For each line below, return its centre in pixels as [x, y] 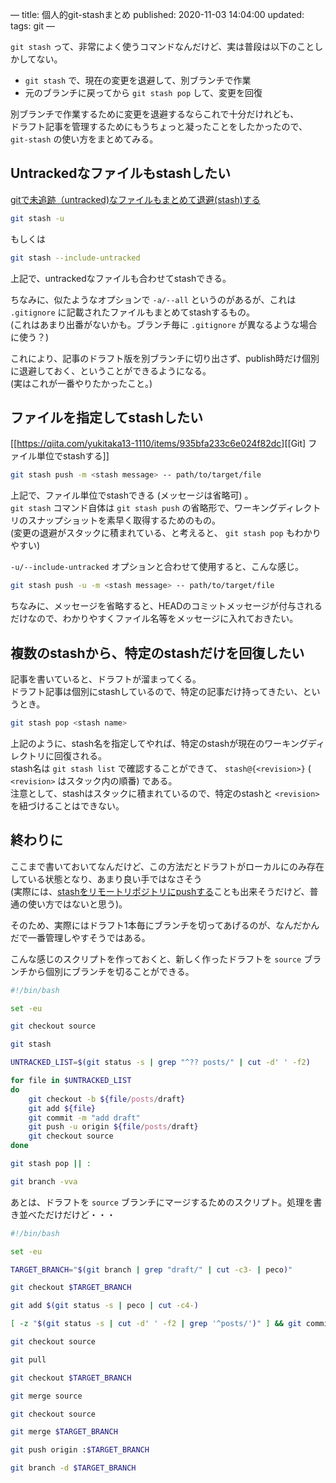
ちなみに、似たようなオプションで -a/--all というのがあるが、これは [153, 299]
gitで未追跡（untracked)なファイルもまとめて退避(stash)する [135, 199]
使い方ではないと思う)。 [77, 904]
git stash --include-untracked [75, 258]
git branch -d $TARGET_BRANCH [73, 1468]
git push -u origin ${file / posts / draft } [113, 1127]
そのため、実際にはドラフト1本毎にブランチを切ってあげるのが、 [143, 925]
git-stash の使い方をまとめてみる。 [84, 139]
